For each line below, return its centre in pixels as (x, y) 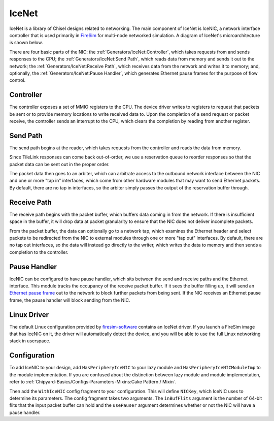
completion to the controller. (39, 252)
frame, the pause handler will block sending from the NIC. (70, 300)
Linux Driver (29, 315)
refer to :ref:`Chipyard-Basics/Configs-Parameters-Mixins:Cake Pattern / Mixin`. (93, 382)
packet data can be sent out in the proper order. (60, 164)
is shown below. (26, 43)
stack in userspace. (30, 341)
